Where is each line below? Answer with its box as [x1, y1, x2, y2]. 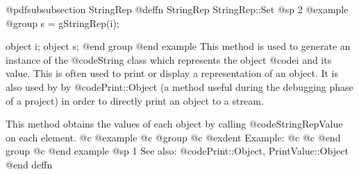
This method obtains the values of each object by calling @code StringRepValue [6, 116, 343, 131]
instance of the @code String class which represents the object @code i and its [6, 52, 332, 67]
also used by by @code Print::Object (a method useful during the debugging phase [6, 79, 353, 94]
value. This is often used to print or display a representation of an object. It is [6, 66, 338, 80]
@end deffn [6, 157, 53, 171]
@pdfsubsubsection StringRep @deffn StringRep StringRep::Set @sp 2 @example [6, 2, 349, 16]
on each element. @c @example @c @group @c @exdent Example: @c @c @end [6, 130, 341, 144]
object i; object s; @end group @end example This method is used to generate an [6, 39, 351, 53]
